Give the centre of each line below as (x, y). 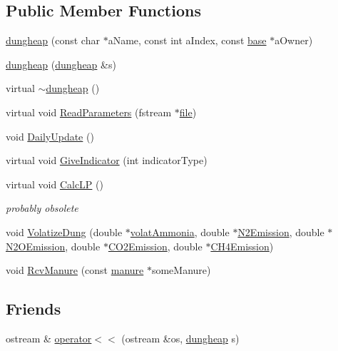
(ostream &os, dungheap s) (180, 338)
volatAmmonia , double (180, 232)
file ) (188, 112)
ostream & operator (49, 338)
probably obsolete (42, 208)
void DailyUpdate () (50, 136)
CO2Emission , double (155, 246)
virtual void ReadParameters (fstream (89, 112)
